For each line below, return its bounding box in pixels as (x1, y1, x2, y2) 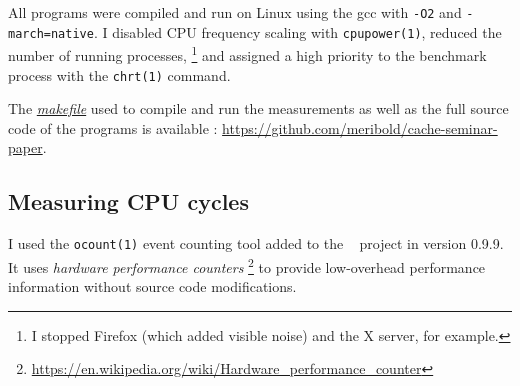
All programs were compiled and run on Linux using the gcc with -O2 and (8, 2, 462, 22)
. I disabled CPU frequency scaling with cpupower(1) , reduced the (93, 21, 502, 42)
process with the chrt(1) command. (8, 64, 231, 85)
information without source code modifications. (8, 276, 297, 297)
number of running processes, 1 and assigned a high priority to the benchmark (8, 42, 487, 65)
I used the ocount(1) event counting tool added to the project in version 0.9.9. (8, 233, 504, 254)
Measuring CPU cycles (8, 186, 249, 217)
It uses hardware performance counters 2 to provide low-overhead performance (8, 253, 486, 277)
